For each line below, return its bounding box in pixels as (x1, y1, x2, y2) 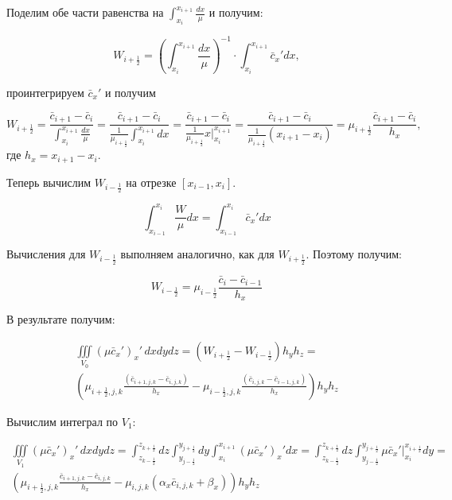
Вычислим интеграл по (6, 413, 119, 429)
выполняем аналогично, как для (120, 246, 275, 262)
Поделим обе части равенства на (6, 4, 164, 20)
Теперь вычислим (6, 173, 92, 190)
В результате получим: (6, 311, 115, 328)
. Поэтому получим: (306, 246, 402, 262)
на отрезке (126, 173, 177, 190)
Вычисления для (6, 246, 86, 262)
